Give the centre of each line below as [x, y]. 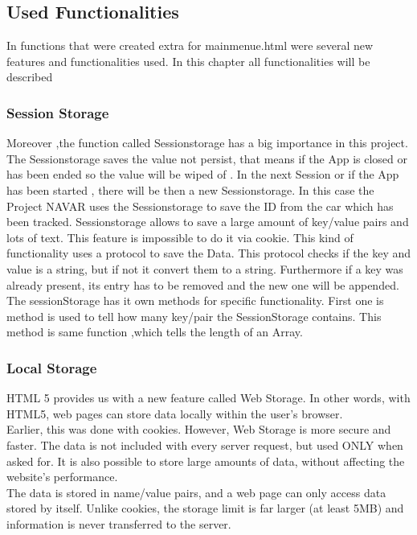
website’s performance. [62, 477]
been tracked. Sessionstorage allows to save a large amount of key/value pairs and [208, 222]
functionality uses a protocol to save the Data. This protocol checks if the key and [209, 253]
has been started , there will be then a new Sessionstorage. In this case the [190, 189]
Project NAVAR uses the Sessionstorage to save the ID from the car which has [200, 206]
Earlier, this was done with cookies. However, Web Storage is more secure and [199, 429]
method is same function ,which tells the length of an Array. [155, 332]
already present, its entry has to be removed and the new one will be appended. [203, 284]
